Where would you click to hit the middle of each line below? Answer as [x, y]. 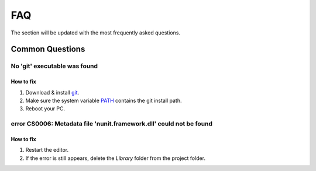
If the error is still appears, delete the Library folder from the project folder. [116, 158]
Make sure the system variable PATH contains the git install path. [104, 100]
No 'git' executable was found [54, 66]
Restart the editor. [47, 150]
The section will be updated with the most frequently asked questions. [96, 33]
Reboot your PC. [45, 109]
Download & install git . [52, 92]
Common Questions [48, 49]
